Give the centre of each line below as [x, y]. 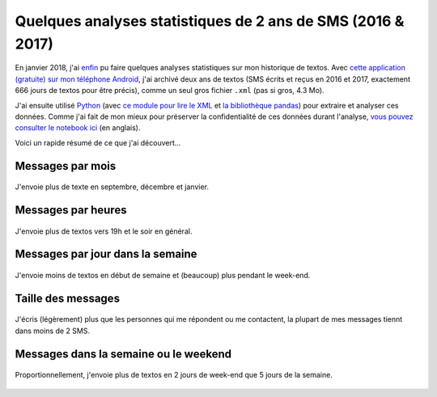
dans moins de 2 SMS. [53, 331]
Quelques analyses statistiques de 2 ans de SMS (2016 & [210, 21]
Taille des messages [68, 298]
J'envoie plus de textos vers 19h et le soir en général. [104, 231]
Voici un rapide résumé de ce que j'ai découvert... [98, 142]
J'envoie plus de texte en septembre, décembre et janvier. [112, 187]
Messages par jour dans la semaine [106, 254]
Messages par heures [71, 210]
